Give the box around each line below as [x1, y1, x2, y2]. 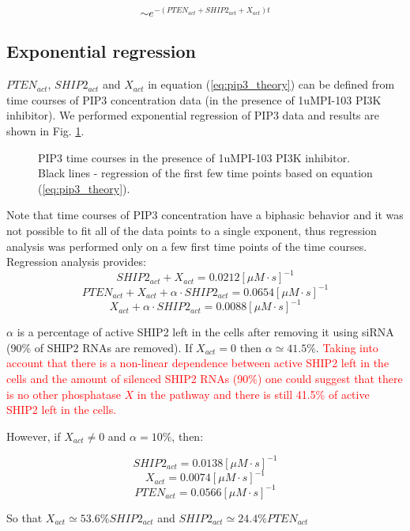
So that [6, 509, 43, 525]
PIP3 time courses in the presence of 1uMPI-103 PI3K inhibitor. [38, 149, 351, 165]
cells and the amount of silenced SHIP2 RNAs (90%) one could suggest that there [6, 370, 403, 387]
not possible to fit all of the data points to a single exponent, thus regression [6, 222, 377, 238]
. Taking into [315, 339, 378, 355]
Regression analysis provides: [6, 253, 146, 270]
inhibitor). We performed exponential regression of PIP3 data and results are [6, 107, 379, 123]
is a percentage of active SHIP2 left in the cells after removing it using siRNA [17, 324, 394, 340]
